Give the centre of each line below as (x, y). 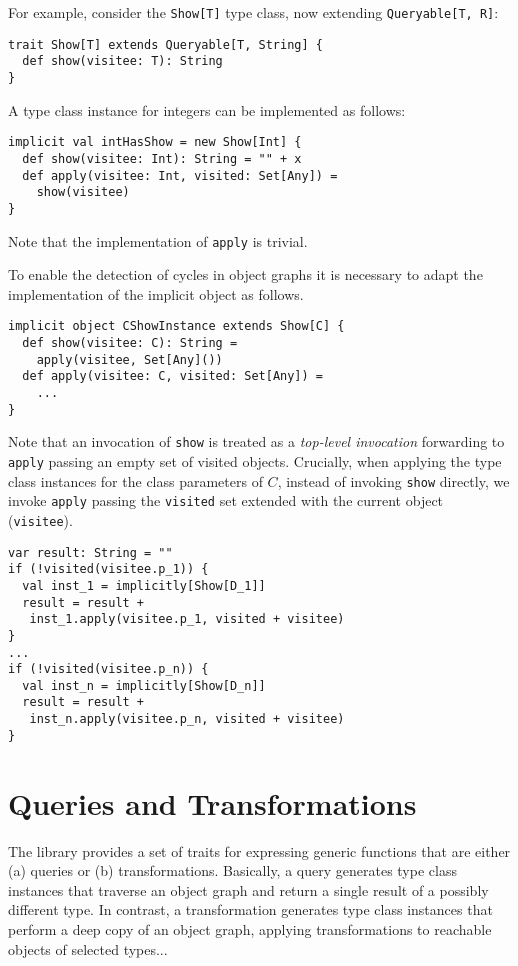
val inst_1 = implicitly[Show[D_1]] (144, 585)
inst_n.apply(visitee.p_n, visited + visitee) (187, 719)
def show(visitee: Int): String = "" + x (162, 158)
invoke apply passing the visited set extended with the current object (226, 500)
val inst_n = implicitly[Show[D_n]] (144, 685)
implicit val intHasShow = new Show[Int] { (155, 142)
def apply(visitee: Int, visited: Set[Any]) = (180, 175)
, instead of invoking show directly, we (393, 480)
